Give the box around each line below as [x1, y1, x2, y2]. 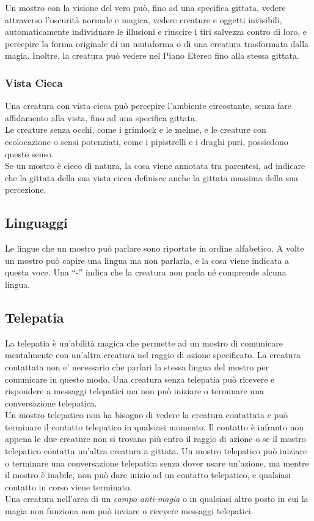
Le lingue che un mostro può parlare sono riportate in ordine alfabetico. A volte [5, 242, 304, 255]
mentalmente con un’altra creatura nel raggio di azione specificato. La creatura [5, 348, 301, 361]
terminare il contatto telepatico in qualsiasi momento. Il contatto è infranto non [5, 420, 304, 433]
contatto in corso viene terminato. [5, 480, 132, 493]
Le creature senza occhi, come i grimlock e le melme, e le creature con [5, 123, 266, 136]
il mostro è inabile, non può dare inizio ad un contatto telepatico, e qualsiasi [5, 468, 291, 481]
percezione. [5, 183, 46, 196]
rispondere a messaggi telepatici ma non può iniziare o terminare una [5, 384, 264, 397]
